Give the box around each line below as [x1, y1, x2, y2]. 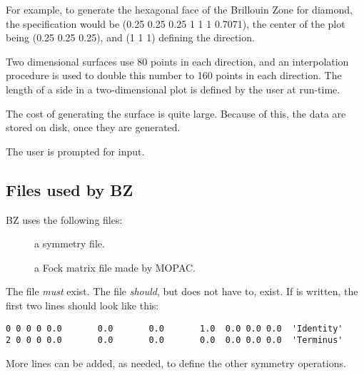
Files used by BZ [6, 178, 133, 200]
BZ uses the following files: [6, 212, 123, 227]
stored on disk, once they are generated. [6, 120, 181, 135]
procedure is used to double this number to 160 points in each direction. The [6, 68, 342, 83]
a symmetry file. [34, 236, 105, 251]
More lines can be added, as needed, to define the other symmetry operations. [6, 355, 346, 370]
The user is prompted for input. [6, 143, 145, 158]
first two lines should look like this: [6, 297, 159, 312]
